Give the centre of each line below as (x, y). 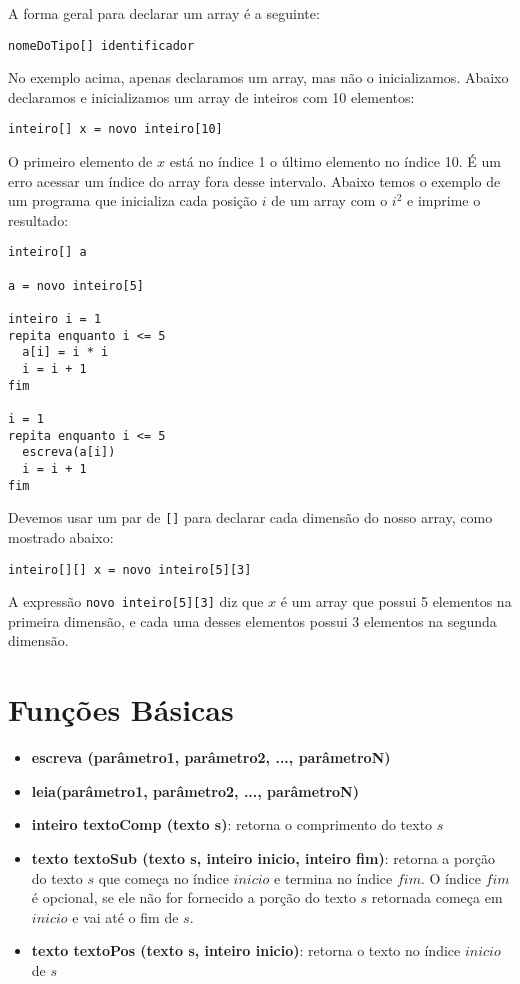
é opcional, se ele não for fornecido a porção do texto (193, 897)
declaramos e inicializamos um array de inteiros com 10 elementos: (211, 96)
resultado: (38, 219)
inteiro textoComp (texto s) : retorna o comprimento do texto (232, 824)
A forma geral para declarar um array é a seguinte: (164, 13)
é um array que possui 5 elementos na (396, 601)
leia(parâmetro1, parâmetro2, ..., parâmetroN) (195, 790)
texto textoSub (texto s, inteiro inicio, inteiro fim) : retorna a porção (263, 857)
